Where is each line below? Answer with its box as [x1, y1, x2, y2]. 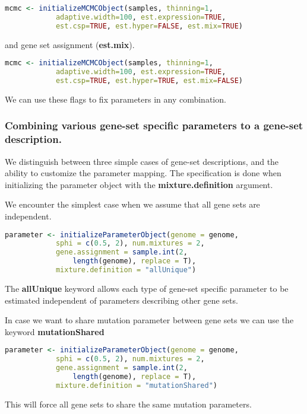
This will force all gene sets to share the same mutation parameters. [5, 397, 252, 410]
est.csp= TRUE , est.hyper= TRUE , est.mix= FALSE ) [55, 76, 243, 85]
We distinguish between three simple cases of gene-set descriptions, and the [5, 155, 279, 167]
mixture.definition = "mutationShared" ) [55, 381, 217, 390]
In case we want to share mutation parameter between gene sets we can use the [5, 314, 294, 326]
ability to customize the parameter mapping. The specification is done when [5, 167, 281, 179]
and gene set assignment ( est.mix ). [5, 38, 135, 50]
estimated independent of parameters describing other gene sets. [5, 294, 238, 306]
